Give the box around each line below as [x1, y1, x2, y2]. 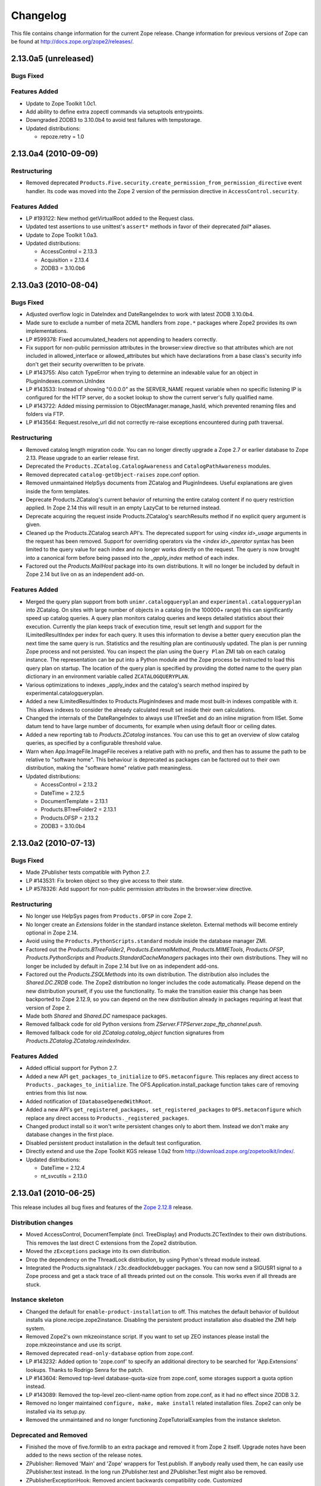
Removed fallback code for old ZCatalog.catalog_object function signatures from [26, 1029, 225, 1036]
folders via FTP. [26, 411, 65, 418]
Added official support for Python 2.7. [26, 1065, 118, 1072]
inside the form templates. [26, 487, 90, 495]
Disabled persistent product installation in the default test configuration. [26, 1139, 202, 1147]
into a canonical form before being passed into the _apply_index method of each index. [26, 554, 239, 561]
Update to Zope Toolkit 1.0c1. [26, 100, 97, 107]
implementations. [26, 328, 68, 335]
